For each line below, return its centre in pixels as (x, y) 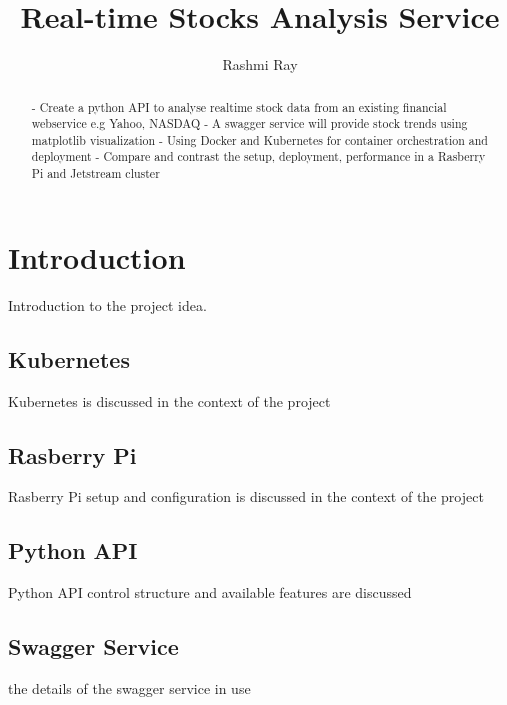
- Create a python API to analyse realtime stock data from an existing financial (239, 106)
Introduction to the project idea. (107, 304)
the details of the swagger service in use (129, 687)
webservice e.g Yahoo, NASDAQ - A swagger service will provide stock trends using (249, 123)
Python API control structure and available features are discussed (210, 592)
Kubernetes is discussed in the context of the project (169, 400)
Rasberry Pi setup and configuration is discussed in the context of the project (246, 496)
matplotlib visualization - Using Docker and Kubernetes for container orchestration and (259, 139)
